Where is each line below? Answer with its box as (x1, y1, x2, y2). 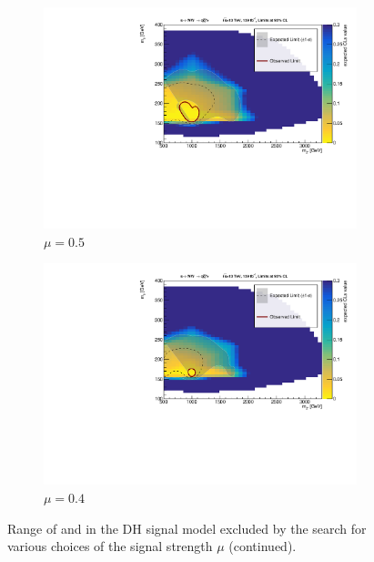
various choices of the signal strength (7, 536, 213, 556)
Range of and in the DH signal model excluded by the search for (7, 518, 367, 537)
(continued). (228, 536, 297, 556)
